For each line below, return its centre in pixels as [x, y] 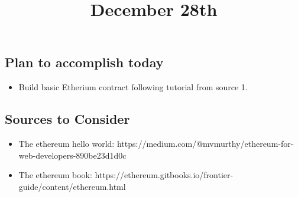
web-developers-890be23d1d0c [72, 155]
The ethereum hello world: [67, 143]
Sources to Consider [67, 119]
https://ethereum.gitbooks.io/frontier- [164, 175]
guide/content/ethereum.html [72, 186]
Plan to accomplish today [84, 62]
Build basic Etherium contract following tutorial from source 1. [133, 87]
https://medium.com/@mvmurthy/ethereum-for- [205, 143]
